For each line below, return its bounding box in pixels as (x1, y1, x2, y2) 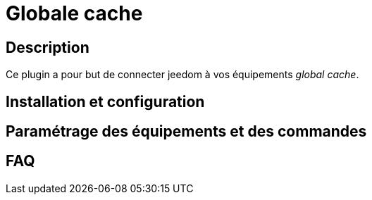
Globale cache (6, 1, 143, 25)
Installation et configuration (6, 92, 205, 111)
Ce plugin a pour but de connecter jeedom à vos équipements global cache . (6, 68, 359, 81)
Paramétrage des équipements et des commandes (6, 123, 367, 141)
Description (6, 38, 89, 56)
